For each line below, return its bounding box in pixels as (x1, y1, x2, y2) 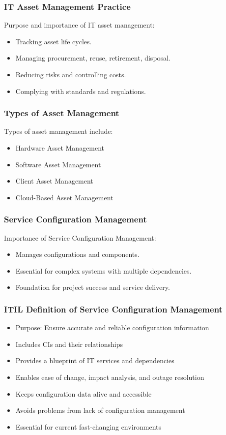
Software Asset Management (15, 159, 101, 169)
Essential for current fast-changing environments (15, 421, 162, 432)
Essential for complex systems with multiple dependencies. (15, 265, 192, 276)
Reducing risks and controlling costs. (15, 69, 126, 79)
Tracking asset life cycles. (15, 36, 92, 46)
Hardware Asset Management (15, 143, 105, 153)
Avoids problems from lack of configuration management (15, 405, 185, 415)
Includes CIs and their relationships (15, 339, 123, 349)
